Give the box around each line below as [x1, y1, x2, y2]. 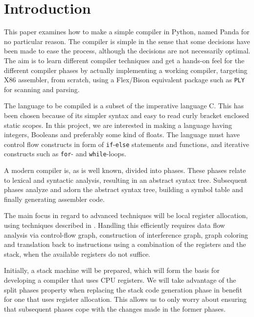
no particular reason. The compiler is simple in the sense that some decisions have [4, 36, 250, 46]
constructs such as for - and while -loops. [4, 148, 126, 159]
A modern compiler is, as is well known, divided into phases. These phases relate [4, 165, 246, 175]
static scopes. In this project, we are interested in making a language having [4, 120, 232, 130]
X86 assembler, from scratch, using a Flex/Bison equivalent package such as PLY [4, 74, 245, 85]
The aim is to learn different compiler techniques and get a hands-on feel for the [4, 55, 245, 65]
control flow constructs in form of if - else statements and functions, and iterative [4, 139, 249, 149]
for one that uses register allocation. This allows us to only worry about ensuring [4, 294, 247, 304]
